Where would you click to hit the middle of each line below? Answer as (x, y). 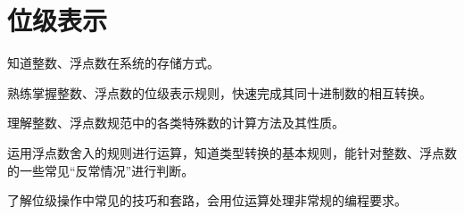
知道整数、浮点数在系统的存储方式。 (113, 63)
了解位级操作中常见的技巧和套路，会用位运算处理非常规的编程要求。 (207, 200)
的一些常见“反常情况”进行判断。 (101, 170)
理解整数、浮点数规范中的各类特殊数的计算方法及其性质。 (176, 123)
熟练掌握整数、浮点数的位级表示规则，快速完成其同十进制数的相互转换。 (220, 92)
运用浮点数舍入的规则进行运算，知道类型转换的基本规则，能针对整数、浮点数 (232, 152)
